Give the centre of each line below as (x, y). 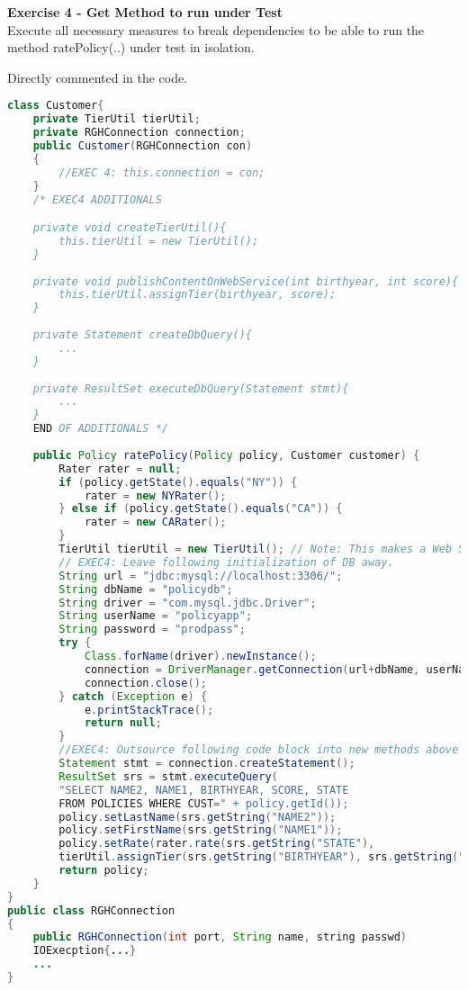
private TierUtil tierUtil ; (117, 119)
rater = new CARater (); (155, 522)
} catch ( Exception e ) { (133, 696)
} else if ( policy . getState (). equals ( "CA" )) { (201, 509)
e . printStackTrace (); (149, 710)
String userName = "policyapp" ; (156, 616)
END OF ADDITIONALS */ (100, 429)
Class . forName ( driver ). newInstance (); (200, 657)
